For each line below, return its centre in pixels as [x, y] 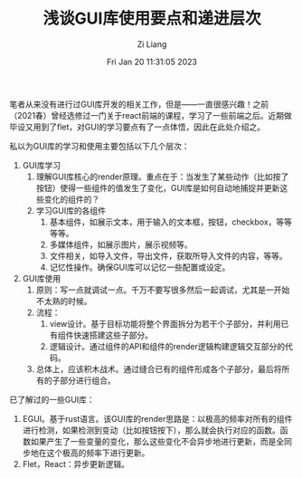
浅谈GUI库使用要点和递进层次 [152, 19]
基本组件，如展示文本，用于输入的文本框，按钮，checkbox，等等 [170, 222]
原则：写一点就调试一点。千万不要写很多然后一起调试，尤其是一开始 [163, 290]
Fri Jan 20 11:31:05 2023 [152, 62]
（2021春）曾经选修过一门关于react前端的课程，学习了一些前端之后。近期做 [151, 115]
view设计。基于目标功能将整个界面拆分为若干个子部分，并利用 [165, 323]
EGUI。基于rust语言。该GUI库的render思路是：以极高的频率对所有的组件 [157, 418]
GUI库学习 [42, 165]
